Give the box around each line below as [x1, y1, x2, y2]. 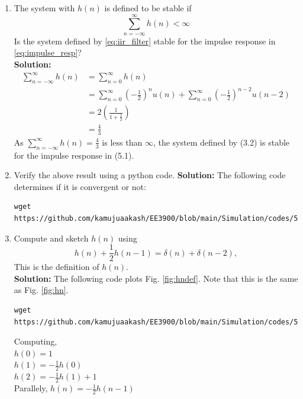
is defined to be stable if [104, 2, 192, 14]
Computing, [14, 335, 57, 347]
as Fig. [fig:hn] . [14, 284, 69, 296]
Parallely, [14, 382, 48, 394]
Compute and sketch [14, 231, 89, 244]
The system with [14, 2, 75, 14]
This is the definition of [14, 260, 99, 273]
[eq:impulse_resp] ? [14, 46, 82, 59]
